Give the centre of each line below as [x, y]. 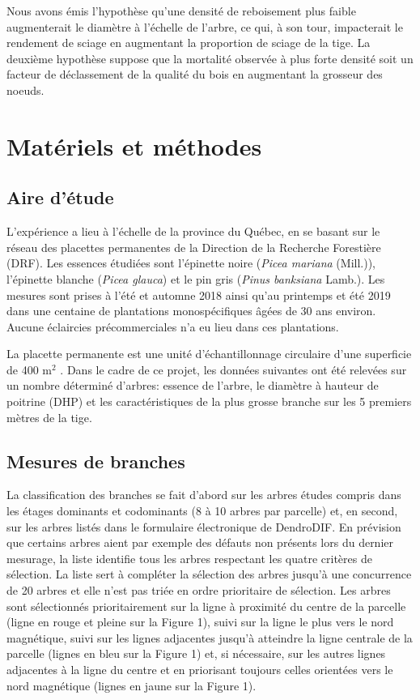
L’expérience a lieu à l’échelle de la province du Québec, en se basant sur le [193, 231]
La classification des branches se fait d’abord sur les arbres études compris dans [204, 495]
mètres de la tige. [49, 417]
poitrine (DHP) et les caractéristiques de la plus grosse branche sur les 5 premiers [209, 401]
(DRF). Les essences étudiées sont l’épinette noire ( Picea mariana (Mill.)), [191, 263]
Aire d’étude [60, 197]
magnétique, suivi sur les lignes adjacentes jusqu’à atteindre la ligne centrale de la [210, 637]
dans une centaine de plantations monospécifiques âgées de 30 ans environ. [191, 311]
